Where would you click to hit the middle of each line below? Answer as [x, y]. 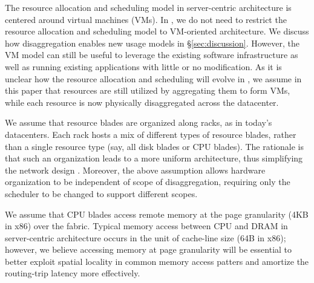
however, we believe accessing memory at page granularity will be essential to [149, 249]
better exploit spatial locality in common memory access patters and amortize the [157, 261]
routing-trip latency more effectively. [73, 273]
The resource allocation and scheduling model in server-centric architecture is [148, 7]
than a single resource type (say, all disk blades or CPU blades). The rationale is [154, 146]
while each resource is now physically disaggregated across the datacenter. [142, 102]
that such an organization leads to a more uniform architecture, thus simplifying [154, 158]
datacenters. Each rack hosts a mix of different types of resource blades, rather [151, 134]
